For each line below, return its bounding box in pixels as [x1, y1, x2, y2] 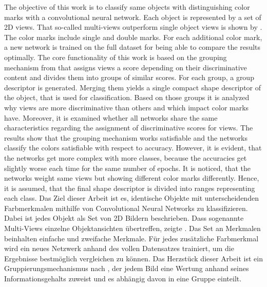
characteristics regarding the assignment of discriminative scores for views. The [4, 122, 253, 133]
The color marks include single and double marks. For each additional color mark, [4, 31, 262, 42]
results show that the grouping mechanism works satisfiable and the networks [4, 132, 248, 143]
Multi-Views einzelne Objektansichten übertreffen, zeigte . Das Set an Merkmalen [4, 223, 261, 234]
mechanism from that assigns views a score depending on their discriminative [4, 62, 247, 72]
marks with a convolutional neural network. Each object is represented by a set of [4, 11, 261, 22]
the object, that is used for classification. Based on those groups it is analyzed [4, 92, 250, 103]
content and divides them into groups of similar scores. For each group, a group [4, 72, 254, 83]
